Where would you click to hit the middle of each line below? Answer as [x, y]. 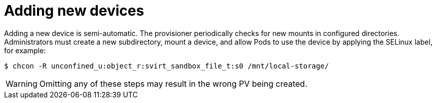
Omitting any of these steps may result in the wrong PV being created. [173, 83]
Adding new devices [74, 11]
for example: [25, 50]
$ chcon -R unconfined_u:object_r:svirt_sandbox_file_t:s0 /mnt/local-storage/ [167, 66]
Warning [22, 83]
